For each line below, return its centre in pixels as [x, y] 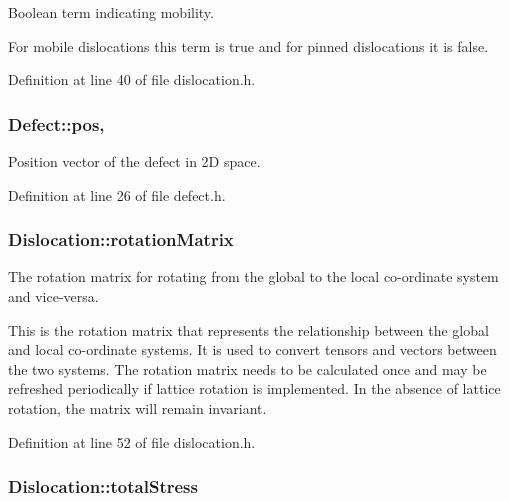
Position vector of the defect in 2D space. [134, 161]
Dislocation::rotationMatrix [121, 239]
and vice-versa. [53, 296]
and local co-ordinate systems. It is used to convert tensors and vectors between [252, 349]
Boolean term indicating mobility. [111, 12]
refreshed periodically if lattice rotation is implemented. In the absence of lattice [254, 388]
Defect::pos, [56, 123]
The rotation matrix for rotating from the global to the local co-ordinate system [253, 276]
